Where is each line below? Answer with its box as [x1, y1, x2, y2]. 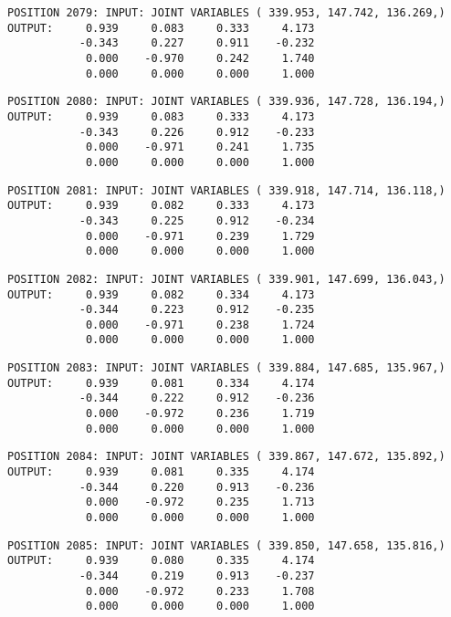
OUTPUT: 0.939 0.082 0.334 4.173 [7, 288, 315, 301]
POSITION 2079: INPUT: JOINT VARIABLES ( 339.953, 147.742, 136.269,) [7, 6, 446, 19]
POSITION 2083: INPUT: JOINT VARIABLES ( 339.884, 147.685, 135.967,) [7, 361, 446, 375]
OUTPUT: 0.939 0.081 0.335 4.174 [7, 465, 315, 479]
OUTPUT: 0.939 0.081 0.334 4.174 [7, 376, 315, 390]
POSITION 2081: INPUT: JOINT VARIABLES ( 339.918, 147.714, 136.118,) [7, 183, 446, 197]
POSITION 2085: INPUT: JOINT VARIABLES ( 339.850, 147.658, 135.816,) [7, 539, 446, 552]
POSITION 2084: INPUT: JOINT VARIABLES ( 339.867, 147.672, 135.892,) [7, 450, 446, 464]
